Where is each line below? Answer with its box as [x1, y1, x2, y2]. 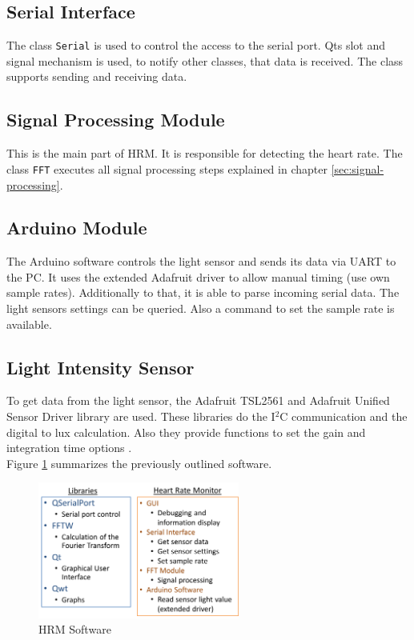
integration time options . [6, 439, 132, 456]
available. [6, 315, 52, 332]
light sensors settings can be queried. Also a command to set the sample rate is [6, 300, 395, 317]
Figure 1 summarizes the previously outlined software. [6, 454, 272, 471]
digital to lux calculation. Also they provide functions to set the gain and [6, 423, 366, 440]
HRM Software [38, 621, 111, 638]
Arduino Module [6, 215, 147, 240]
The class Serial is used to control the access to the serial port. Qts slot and [6, 37, 386, 54]
